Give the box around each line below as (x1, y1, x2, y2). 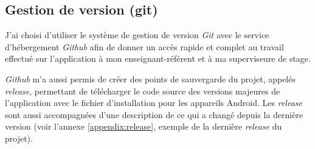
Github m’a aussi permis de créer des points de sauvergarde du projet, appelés (5, 72, 296, 85)
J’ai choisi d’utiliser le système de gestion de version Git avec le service (5, 28, 269, 41)
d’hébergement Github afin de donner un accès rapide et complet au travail (5, 40, 284, 53)
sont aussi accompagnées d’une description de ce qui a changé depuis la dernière (5, 108, 303, 121)
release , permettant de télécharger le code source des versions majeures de (5, 84, 280, 97)
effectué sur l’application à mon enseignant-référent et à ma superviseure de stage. (5, 52, 311, 65)
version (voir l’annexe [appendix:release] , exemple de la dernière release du (5, 120, 282, 133)
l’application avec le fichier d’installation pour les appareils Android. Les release (5, 96, 302, 109)
